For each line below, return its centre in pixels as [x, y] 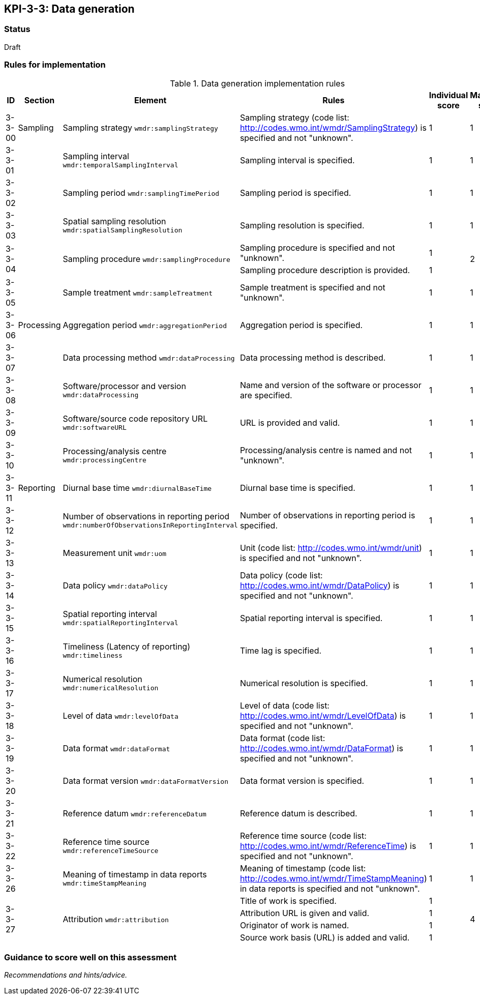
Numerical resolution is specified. [304, 683]
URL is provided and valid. [290, 422]
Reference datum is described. [298, 813]
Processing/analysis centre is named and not [326, 450]
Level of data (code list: [284, 705]
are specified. [266, 395]
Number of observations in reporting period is [327, 515]
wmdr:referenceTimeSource [111, 851]
